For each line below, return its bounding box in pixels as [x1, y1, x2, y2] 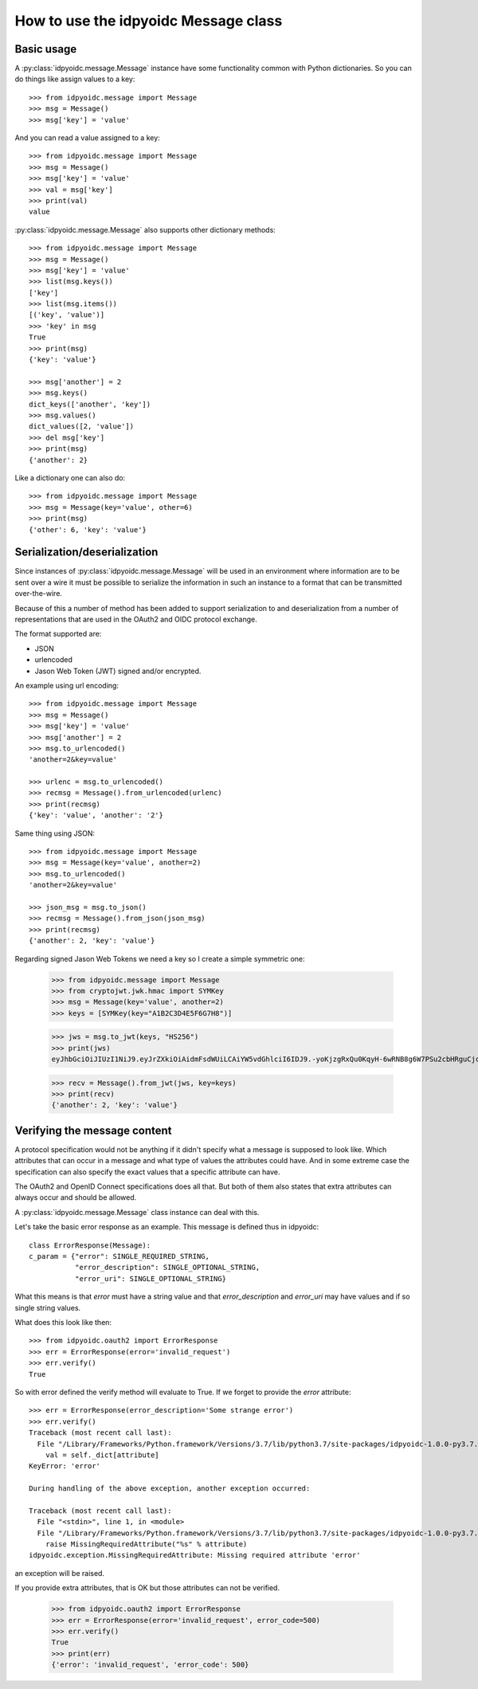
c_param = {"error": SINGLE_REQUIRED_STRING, [29, 1252, 210, 1261]
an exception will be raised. [14, 1568, 105, 1577]
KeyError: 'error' [29, 1462, 101, 1471]
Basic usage [14, 42, 77, 56]
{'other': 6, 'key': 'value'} [29, 525, 147, 534]
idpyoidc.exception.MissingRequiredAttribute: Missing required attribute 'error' [29, 1550, 361, 1560]
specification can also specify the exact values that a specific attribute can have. [14, 1167, 280, 1177]
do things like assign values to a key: [14, 74, 135, 84]
